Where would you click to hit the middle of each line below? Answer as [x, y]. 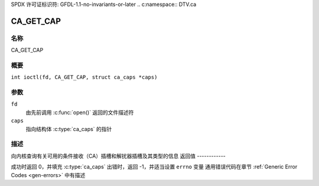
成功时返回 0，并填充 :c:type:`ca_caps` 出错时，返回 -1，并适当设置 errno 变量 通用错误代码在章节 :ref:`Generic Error [154, 167]
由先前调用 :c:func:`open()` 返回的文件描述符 [80, 112]
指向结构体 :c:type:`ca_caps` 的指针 [69, 129]
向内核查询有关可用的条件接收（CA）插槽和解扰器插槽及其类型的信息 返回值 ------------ [118, 156]
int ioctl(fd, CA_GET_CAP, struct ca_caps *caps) [84, 77]
